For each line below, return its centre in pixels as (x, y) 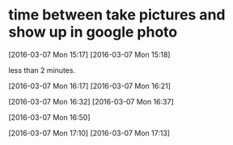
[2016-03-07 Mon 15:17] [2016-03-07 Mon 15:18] (89, 54)
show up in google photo (93, 32)
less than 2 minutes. (42, 70)
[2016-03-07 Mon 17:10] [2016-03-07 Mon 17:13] (89, 133)
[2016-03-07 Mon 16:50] (49, 117)
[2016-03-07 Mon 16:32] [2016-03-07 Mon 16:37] (91, 101)
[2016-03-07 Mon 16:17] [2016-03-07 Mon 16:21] (90, 86)
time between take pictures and (117, 15)
